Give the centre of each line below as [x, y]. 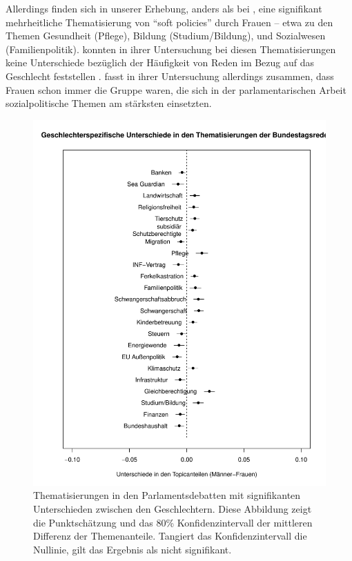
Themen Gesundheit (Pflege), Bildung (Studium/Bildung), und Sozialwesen [166, 36]
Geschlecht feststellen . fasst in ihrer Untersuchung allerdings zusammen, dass [170, 76]
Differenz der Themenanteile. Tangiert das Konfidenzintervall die [170, 536]
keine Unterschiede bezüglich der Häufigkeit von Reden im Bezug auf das [160, 62]
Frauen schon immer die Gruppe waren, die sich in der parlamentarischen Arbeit [176, 89]
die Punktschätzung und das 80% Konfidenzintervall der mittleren [173, 522]
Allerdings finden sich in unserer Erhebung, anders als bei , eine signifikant [164, 8]
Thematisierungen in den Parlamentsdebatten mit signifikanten [167, 495]
